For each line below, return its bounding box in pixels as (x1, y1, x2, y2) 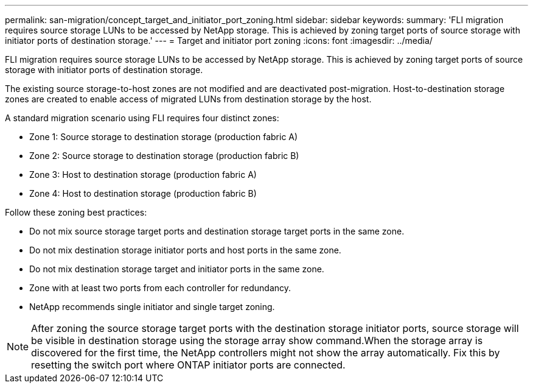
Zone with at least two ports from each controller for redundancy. (29, 283, 291, 293)
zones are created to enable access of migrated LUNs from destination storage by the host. (5, 94, 372, 104)
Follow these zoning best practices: (5, 207, 147, 217)
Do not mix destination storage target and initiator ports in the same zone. (29, 264, 324, 274)
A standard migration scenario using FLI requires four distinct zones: (5, 113, 279, 123)
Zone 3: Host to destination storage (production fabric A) (29, 169, 257, 180)
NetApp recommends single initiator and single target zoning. (29, 302, 275, 312)
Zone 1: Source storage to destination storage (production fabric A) (29, 132, 298, 142)
